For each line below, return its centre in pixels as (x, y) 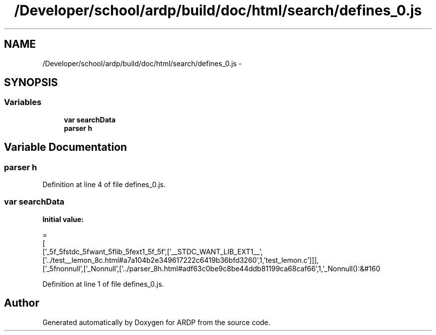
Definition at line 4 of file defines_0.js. (104, 185)
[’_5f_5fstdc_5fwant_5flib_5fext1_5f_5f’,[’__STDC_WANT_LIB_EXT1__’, (153, 251)
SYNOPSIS (31, 83)
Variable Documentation (66, 147)
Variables (23, 102)
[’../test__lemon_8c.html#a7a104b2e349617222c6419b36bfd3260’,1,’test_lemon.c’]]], (181, 260)
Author (22, 303)
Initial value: (63, 219)
